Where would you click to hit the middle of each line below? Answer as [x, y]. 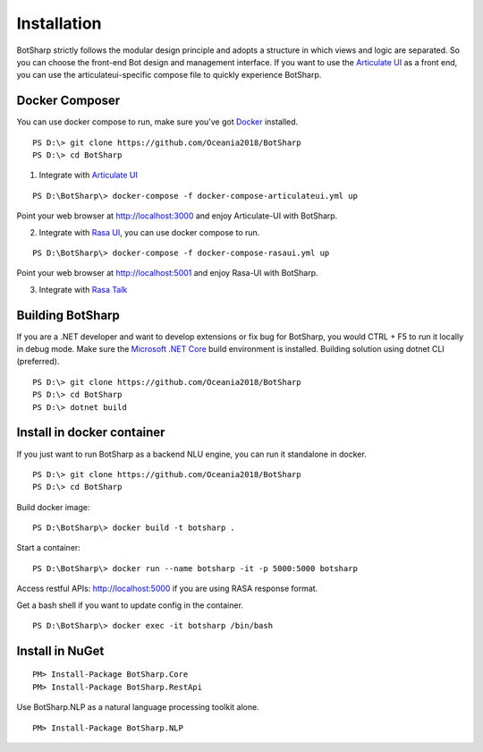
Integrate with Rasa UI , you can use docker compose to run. [149, 232]
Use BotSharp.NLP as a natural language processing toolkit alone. [138, 707]
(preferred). [38, 362]
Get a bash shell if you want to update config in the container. [130, 605]
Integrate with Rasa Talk [83, 289]
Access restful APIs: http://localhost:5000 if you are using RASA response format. [167, 589]
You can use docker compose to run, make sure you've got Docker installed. [157, 122]
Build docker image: [53, 507]
